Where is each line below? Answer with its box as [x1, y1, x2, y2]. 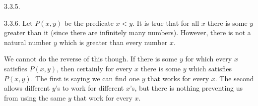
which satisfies [189, 63, 232, 73]
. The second [215, 73, 254, 83]
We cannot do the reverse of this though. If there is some [4, 53, 178, 64]
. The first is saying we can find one [31, 73, 140, 83]
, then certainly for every [57, 63, 132, 73]
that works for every [147, 73, 209, 83]
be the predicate [64, 17, 114, 28]
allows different [4, 83, 50, 93]
